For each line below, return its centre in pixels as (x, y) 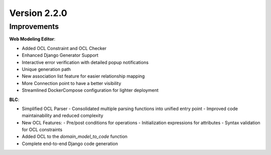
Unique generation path (46, 69)
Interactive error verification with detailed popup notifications (85, 62)
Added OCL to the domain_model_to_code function (75, 136)
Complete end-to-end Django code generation (70, 143)
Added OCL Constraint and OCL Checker (64, 48)
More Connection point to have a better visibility (72, 83)
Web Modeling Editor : (32, 39)
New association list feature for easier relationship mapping (83, 76)
